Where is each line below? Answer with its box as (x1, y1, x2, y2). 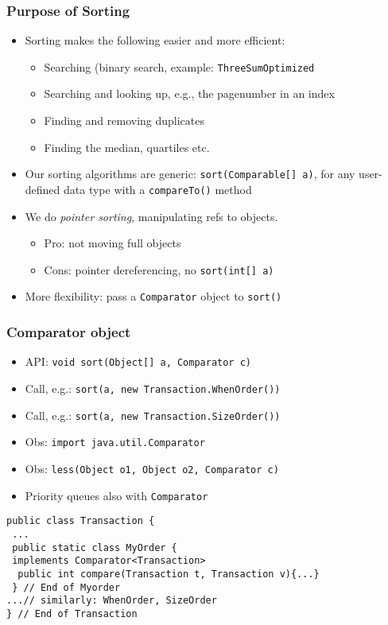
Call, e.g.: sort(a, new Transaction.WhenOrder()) (25, 379, 281, 396)
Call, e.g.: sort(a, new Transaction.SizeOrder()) (25, 406, 281, 423)
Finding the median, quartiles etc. (44, 138, 210, 155)
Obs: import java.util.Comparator (25, 433, 205, 450)
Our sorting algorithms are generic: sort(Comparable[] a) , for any (25, 165, 355, 182)
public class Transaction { (6, 515, 155, 527)
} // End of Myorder (12, 581, 121, 593)
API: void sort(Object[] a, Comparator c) (25, 353, 252, 370)
